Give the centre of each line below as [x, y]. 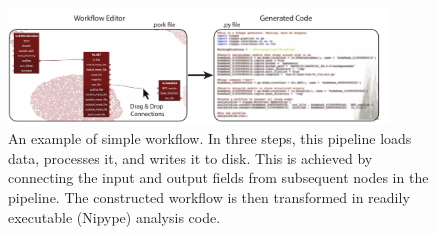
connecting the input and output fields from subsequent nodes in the [218, 177]
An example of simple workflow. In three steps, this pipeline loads [210, 138]
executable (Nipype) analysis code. [114, 216]
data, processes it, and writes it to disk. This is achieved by [190, 157]
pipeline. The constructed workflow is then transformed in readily [209, 197]
